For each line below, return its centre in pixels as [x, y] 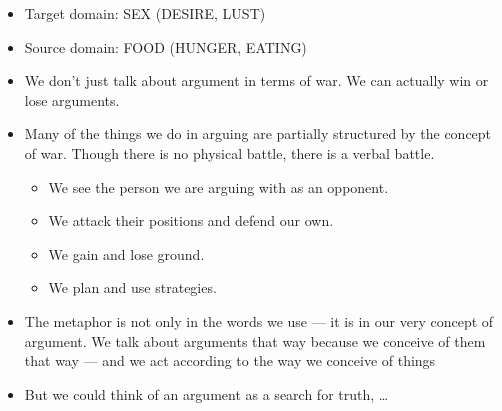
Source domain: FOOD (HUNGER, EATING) [165, 46]
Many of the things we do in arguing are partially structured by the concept [258, 133]
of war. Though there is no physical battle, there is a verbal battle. [229, 152]
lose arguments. [72, 99]
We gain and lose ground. [126, 253]
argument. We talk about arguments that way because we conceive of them [255, 340]
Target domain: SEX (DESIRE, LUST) [145, 13]
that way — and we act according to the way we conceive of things [230, 360]
